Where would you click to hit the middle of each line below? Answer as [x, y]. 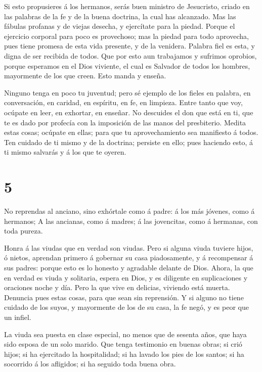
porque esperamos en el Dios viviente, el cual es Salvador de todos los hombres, [127, 65]
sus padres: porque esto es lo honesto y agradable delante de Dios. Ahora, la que [129, 267]
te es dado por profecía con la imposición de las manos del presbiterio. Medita [125, 122]
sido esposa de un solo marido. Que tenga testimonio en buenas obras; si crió [123, 344]
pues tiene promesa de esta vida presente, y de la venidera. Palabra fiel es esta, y [129, 46]
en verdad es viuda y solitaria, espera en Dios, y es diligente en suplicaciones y [126, 277]
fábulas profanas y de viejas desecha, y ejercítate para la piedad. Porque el [120, 26]
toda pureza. [24, 231]
